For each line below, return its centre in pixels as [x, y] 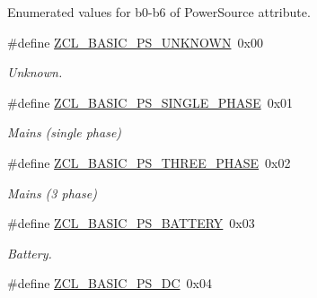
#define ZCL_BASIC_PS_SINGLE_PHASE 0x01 [150, 102]
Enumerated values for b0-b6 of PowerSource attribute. [159, 12]
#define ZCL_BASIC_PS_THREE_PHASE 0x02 [149, 162]
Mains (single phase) [65, 132]
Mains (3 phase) [52, 193]
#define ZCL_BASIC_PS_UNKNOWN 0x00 [135, 42]
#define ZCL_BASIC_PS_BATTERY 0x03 [131, 223]
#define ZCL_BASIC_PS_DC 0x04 [110, 283]
